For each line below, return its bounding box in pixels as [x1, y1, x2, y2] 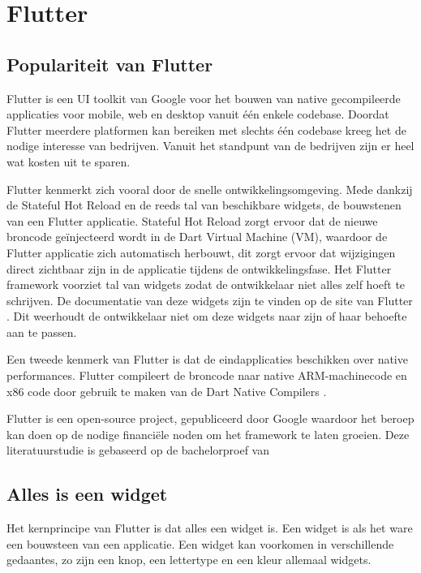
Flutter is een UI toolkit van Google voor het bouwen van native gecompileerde [6, 89, 401, 106]
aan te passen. [6, 323, 77, 340]
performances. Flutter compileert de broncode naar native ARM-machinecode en [6, 367, 407, 384]
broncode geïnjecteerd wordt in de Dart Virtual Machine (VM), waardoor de [6, 228, 388, 245]
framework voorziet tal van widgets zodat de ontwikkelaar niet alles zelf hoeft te [6, 276, 406, 293]
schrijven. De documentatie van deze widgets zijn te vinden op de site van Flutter [6, 291, 413, 308]
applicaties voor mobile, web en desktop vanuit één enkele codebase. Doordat [6, 106, 389, 123]
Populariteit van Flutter [6, 51, 213, 76]
